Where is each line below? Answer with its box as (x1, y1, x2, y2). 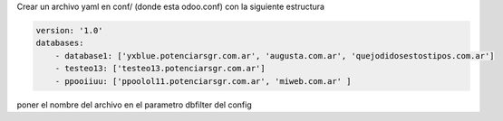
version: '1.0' (35, 25, 103, 35)
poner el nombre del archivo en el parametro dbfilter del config (16, 99, 253, 110)
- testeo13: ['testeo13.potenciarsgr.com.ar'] (54, 63, 266, 74)
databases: (35, 38, 84, 49)
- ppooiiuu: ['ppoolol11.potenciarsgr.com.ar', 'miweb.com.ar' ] (54, 76, 352, 86)
